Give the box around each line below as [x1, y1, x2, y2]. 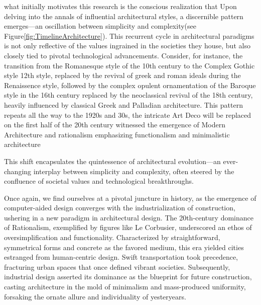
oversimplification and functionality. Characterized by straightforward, [4, 232, 220, 243]
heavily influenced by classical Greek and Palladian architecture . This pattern [4, 99, 243, 110]
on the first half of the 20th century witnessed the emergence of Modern [4, 119, 225, 130]
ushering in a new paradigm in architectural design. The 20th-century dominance [4, 212, 253, 222]
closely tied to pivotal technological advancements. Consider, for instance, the [4, 50, 243, 60]
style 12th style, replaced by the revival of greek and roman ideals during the [4, 70, 241, 81]
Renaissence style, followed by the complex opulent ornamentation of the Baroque [4, 80, 256, 90]
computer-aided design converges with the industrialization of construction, [4, 202, 235, 213]
